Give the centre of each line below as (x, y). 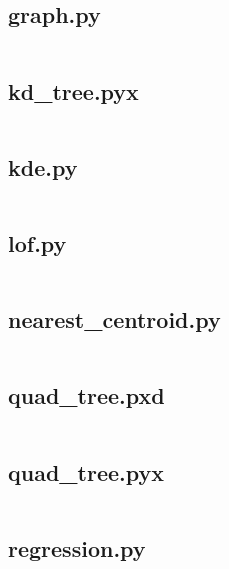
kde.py (43, 166)
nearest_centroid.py (114, 319)
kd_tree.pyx (73, 90)
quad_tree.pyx (86, 471)
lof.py (37, 243)
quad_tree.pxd (86, 395)
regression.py (77, 547)
